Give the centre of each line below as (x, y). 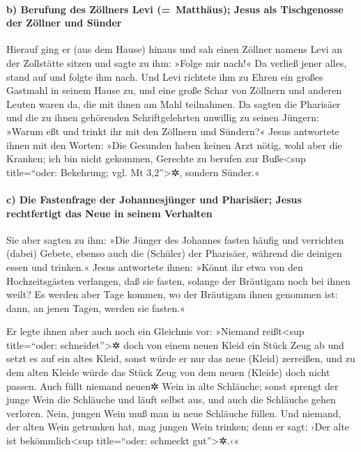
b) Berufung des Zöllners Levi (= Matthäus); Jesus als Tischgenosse (175, 9)
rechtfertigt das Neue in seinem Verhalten (109, 213)
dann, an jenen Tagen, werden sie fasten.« (96, 307)
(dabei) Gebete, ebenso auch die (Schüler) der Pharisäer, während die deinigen (174, 253)
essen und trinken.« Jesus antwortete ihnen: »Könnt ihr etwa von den (155, 266)
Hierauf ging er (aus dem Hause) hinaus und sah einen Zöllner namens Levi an (175, 49)
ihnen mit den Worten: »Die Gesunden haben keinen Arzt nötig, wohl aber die (174, 145)
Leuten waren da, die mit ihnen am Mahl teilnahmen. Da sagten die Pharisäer (174, 103)
